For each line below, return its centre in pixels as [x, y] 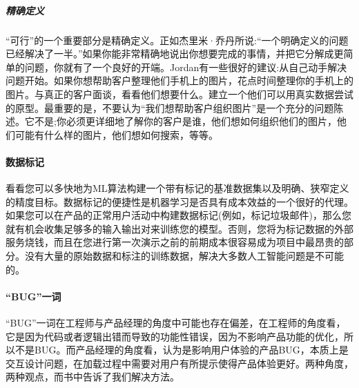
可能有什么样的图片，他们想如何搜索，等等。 [116, 134]
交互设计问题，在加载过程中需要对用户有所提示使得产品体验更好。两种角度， [179, 363]
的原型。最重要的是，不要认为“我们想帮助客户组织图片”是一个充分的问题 [170, 107]
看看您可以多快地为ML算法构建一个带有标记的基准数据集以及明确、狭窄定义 [177, 188]
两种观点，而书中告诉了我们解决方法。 [93, 377]
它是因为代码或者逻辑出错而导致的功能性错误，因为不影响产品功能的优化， [175, 336]
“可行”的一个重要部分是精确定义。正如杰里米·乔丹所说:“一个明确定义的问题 [177, 40]
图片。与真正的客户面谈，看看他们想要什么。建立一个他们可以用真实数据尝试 [179, 94]
